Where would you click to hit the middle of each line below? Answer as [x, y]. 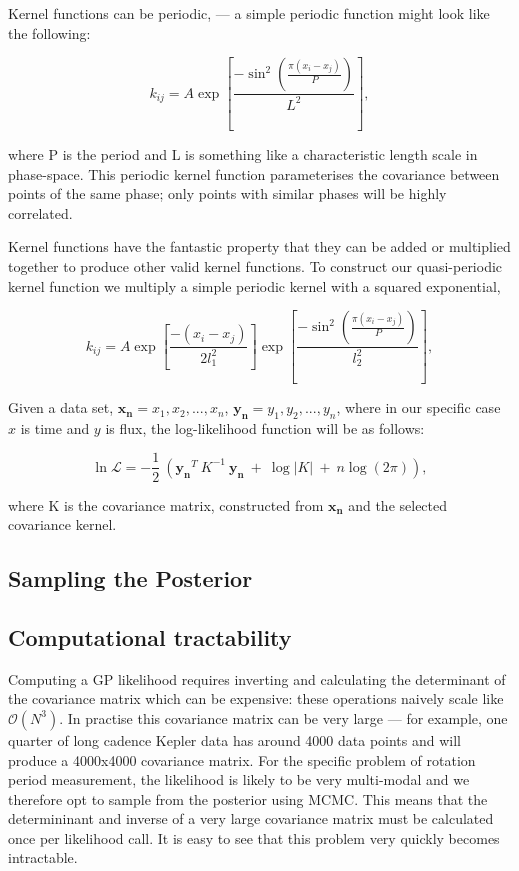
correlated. [40, 212]
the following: [49, 32]
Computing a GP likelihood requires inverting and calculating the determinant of [257, 678]
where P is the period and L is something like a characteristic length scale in [243, 154]
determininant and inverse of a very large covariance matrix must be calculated [251, 818]
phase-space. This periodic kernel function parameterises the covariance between [254, 173]
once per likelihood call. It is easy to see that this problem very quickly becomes [254, 837]
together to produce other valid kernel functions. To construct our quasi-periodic [255, 266]
